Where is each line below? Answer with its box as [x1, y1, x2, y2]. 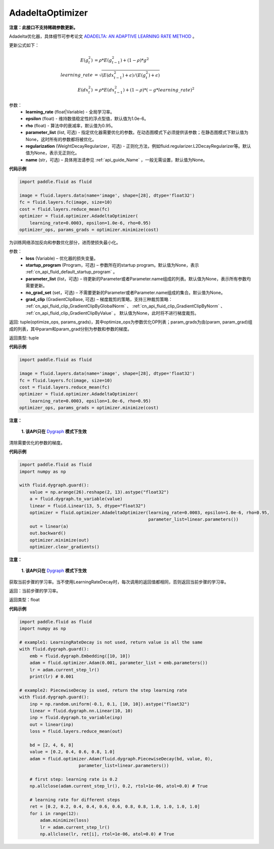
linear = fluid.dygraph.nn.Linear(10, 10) [29, 708, 133, 713]
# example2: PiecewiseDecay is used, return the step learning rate [19, 688, 187, 693]
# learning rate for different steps [29, 797, 120, 803]
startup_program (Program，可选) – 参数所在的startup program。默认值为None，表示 [25, 262, 199, 268]
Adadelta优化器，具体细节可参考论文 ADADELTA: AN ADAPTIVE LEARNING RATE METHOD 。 [9, 33, 197, 39]
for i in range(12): [29, 810, 79, 816]
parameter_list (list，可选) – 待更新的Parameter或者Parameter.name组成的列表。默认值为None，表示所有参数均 [25, 275, 251, 281]
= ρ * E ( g [94, 57, 112, 63]
